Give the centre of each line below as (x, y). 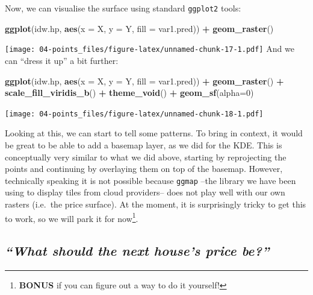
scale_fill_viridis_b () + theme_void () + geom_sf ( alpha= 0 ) (129, 93)
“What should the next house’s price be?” (137, 251)
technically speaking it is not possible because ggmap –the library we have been (150, 180)
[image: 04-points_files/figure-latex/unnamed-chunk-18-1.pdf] (134, 114)
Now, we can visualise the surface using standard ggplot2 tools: (123, 8)
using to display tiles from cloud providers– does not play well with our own (145, 192)
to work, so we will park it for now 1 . (72, 217)
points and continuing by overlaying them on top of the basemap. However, (144, 169)
